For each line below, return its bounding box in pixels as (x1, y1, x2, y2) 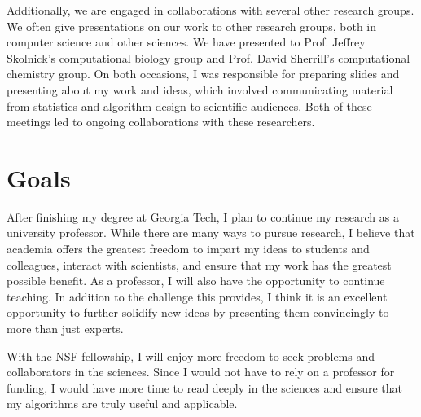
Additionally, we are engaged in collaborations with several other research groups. (7, 2, 414, 18)
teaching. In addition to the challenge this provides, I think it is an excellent (7, 288, 388, 305)
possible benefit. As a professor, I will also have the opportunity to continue (7, 272, 385, 289)
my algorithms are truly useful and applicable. (7, 395, 238, 412)
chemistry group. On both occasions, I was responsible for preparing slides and (7, 65, 400, 82)
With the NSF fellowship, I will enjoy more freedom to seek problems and (7, 347, 375, 364)
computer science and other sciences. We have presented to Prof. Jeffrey (7, 33, 366, 50)
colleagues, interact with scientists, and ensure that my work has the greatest (7, 256, 392, 273)
